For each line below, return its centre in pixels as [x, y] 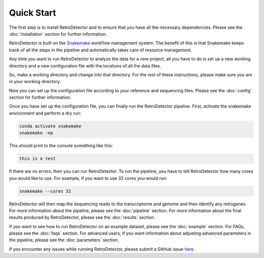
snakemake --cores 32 [45, 191]
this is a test [37, 159]
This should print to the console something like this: [61, 146]
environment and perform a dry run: [45, 113]
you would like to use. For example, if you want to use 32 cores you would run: [88, 178]
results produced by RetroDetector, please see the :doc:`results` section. [82, 217]
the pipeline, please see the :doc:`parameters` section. [64, 240]
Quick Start [33, 13]
